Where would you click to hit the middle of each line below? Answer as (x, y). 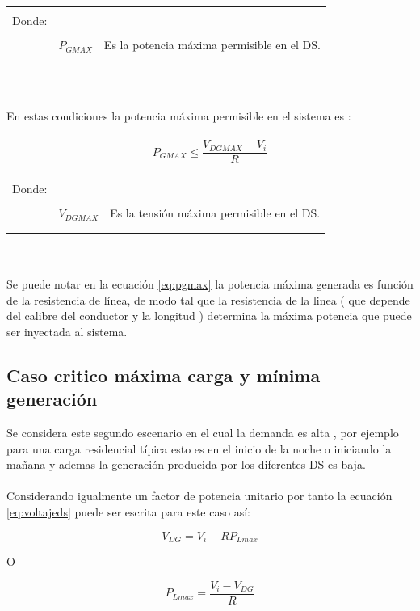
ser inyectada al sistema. (67, 331)
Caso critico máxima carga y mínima (164, 375)
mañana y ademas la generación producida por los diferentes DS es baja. (186, 464)
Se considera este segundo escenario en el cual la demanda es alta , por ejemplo (203, 432)
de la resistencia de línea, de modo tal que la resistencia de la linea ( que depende (208, 299)
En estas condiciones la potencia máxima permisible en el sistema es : (179, 115)
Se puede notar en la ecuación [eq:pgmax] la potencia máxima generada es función (210, 284)
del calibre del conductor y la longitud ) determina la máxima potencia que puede (209, 316)
